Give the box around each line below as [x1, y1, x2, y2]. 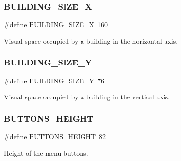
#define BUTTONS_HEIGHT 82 [4, 131, 106, 142]
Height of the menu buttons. [4, 147, 88, 158]
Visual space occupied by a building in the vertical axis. [4, 92, 170, 102]
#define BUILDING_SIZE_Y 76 [4, 75, 104, 85]
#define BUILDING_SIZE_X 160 [4, 19, 108, 30]
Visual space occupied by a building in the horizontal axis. [4, 35, 178, 46]
